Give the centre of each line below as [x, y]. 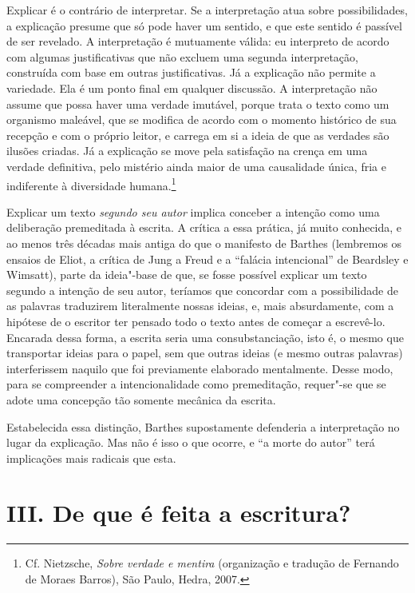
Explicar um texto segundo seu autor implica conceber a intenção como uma [193, 211]
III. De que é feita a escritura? [179, 513]
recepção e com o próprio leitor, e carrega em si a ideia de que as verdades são [198, 135]
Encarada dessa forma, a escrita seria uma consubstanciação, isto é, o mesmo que [205, 337]
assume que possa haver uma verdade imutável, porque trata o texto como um [198, 103]
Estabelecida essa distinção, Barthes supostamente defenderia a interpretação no [203, 426]
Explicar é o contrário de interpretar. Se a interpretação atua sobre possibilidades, [207, 10]
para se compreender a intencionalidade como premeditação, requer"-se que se [196, 384]
